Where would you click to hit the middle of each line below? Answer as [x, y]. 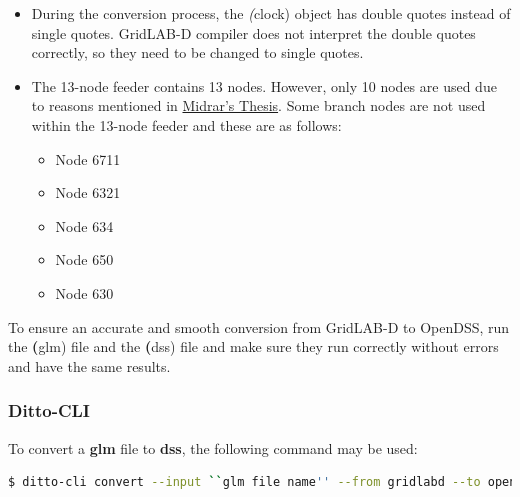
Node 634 [84, 225]
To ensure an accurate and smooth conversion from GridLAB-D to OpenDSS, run [259, 326]
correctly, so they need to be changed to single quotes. [197, 52]
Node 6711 [88, 158]
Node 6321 [88, 192]
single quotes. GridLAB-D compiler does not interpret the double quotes [253, 32]
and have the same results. [89, 365]
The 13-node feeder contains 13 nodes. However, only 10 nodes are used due [264, 85]
